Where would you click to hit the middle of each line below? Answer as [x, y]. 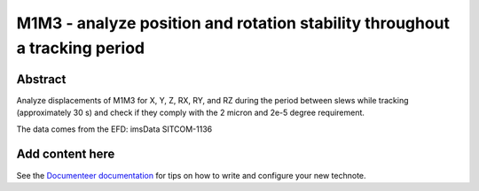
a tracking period [81, 48]
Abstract [41, 79]
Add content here [66, 154]
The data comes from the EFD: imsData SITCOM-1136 [114, 129]
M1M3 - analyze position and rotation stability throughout [233, 23]
